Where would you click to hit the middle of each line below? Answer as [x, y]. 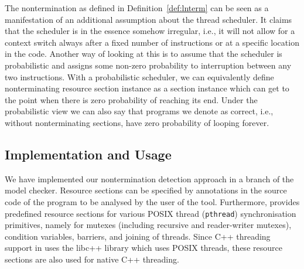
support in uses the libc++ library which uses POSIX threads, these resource [144, 248]
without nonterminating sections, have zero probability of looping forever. [137, 122]
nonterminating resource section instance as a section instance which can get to [147, 88]
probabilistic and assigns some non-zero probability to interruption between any [148, 65]
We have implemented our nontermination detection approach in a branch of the [149, 178]
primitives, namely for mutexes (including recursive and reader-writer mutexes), [148, 225]
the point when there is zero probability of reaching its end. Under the [131, 99]
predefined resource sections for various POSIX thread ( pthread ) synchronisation [151, 213]
